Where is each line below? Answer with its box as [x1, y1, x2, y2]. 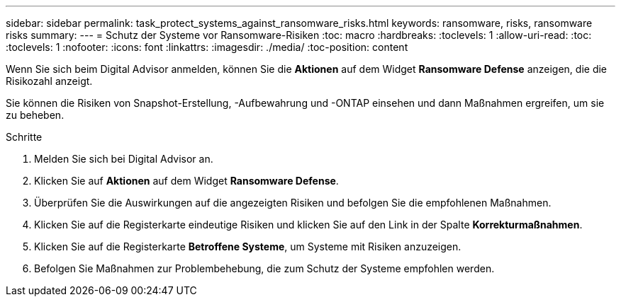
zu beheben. [6, 109, 65, 121]
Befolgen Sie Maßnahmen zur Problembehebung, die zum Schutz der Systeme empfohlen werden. [34, 262, 495, 274]
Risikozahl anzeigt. [6, 75, 93, 87]
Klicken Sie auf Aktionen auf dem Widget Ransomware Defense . [34, 175, 339, 187]
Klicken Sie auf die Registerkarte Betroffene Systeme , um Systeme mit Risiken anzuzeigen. [34, 240, 461, 252]
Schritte [6, 131, 43, 143]
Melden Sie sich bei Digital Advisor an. [34, 153, 213, 165]
